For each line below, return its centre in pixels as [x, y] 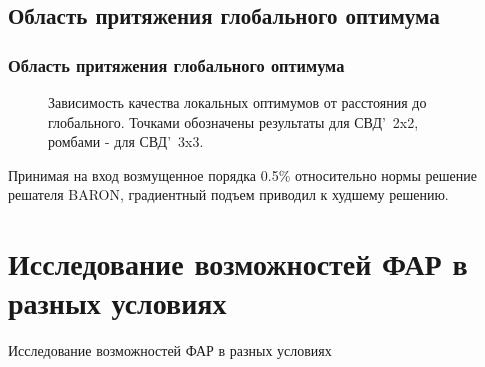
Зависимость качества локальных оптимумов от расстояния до [237, 102]
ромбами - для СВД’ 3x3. [126, 141]
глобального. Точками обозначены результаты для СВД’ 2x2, [233, 121]
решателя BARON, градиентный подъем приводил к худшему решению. [228, 194]
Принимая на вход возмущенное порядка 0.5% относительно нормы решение [242, 174]
